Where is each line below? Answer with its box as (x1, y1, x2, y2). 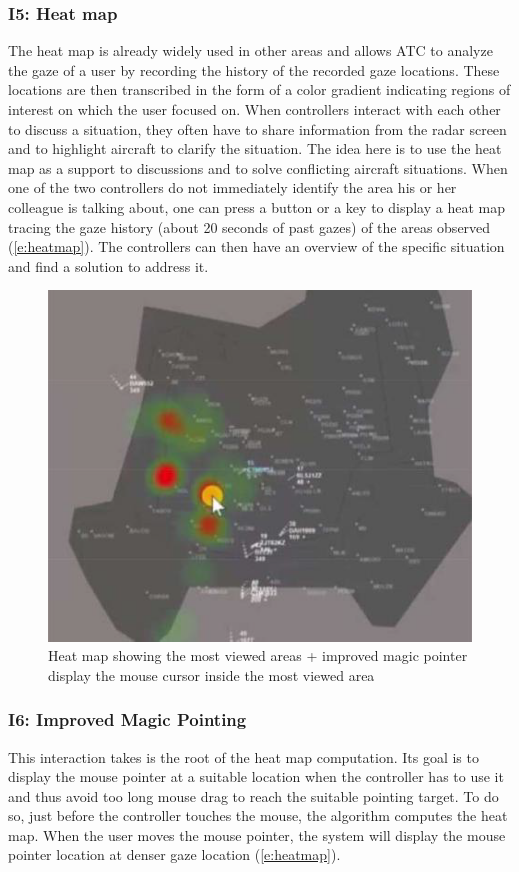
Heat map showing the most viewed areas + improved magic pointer (48, 645, 468, 666)
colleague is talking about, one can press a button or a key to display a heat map (8, 196, 505, 217)
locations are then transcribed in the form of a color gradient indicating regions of (8, 79, 511, 100)
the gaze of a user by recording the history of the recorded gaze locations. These (8, 59, 500, 80)
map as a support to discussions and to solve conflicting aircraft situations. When (8, 157, 508, 178)
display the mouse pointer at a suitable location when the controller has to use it (8, 766, 504, 787)
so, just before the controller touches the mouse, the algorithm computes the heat (8, 805, 508, 826)
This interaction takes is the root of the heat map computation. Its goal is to (8, 746, 479, 767)
